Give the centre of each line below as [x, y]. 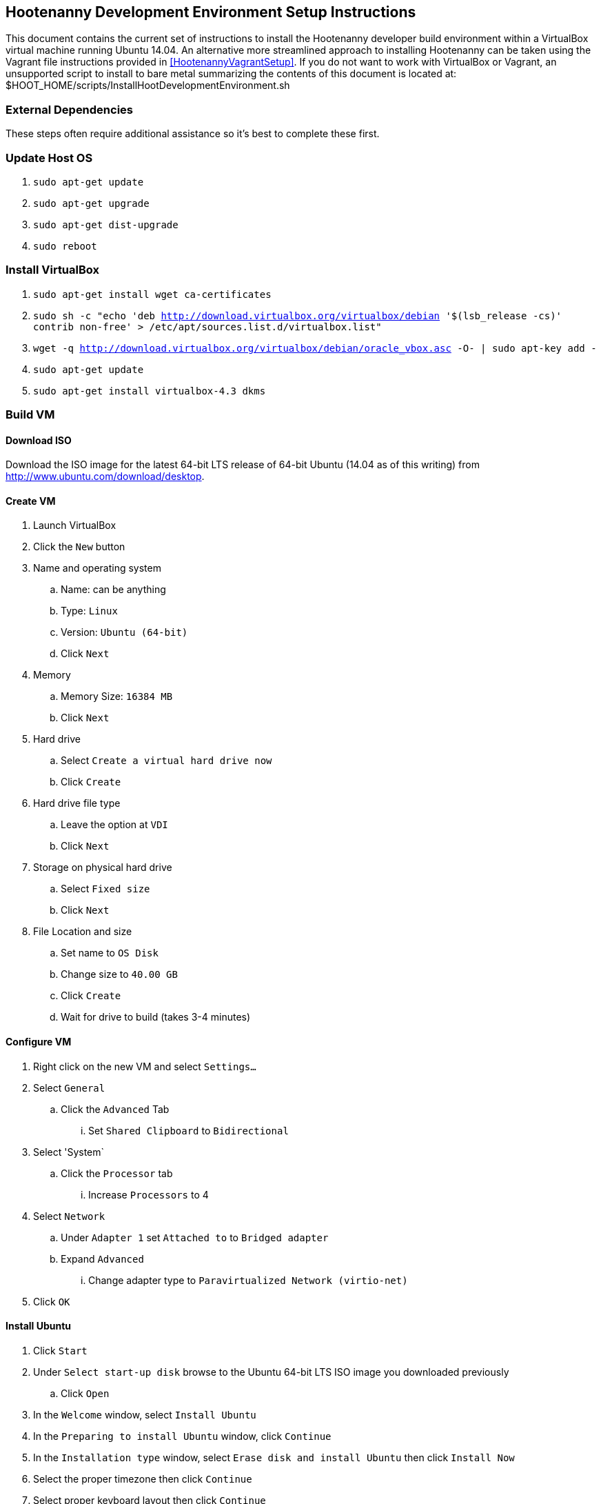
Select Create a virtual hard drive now [166, 761]
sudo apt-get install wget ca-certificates [152, 294]
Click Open [85, 1393]
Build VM [30, 415]
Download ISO [39, 440]
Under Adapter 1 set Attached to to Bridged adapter [195, 1237]
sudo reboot [65, 246]
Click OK [52, 1301]
